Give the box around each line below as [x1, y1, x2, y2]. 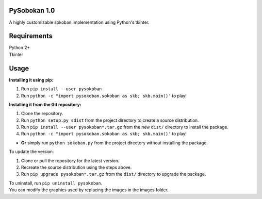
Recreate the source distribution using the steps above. [21, 165, 132, 170]
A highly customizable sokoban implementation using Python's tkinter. [9, 19, 149, 25]
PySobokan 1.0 [9, 6, 55, 15]
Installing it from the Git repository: [9, 101, 82, 107]
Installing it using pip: [9, 77, 53, 83]
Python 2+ [9, 45, 30, 50]
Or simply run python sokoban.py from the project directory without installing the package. [21, 140, 208, 146]
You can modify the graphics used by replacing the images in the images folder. [9, 187, 169, 193]
